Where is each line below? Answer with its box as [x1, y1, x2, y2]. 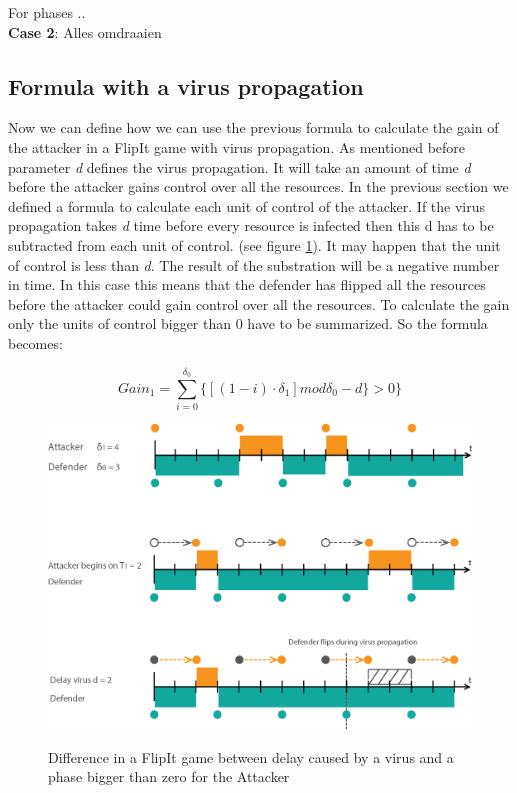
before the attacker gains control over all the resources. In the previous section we [8, 176, 509, 197]
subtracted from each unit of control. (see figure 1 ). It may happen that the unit [8, 234, 501, 255]
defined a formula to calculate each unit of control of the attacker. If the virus [8, 195, 486, 216]
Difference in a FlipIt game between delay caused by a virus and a [48, 746, 454, 767]
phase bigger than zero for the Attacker [48, 766, 290, 787]
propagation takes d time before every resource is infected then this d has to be [8, 215, 494, 236]
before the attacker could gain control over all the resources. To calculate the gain [8, 293, 510, 314]
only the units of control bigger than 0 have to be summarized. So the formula [8, 313, 488, 334]
